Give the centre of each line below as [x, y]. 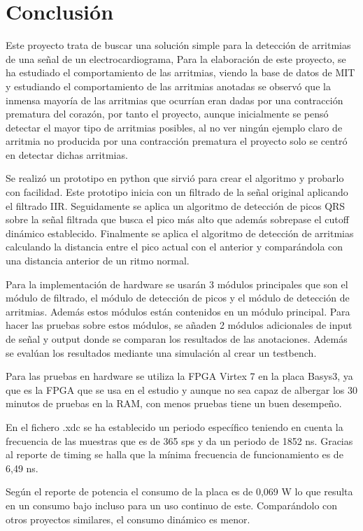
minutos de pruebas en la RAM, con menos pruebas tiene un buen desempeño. [174, 403]
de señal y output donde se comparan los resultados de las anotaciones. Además [177, 339]
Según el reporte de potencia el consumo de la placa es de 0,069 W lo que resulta [179, 491]
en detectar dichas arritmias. [67, 154]
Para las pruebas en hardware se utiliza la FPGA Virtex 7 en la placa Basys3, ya [179, 376]
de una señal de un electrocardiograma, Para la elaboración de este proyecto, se [176, 58]
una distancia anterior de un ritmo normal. [98, 261]
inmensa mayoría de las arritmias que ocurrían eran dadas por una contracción [175, 100]
